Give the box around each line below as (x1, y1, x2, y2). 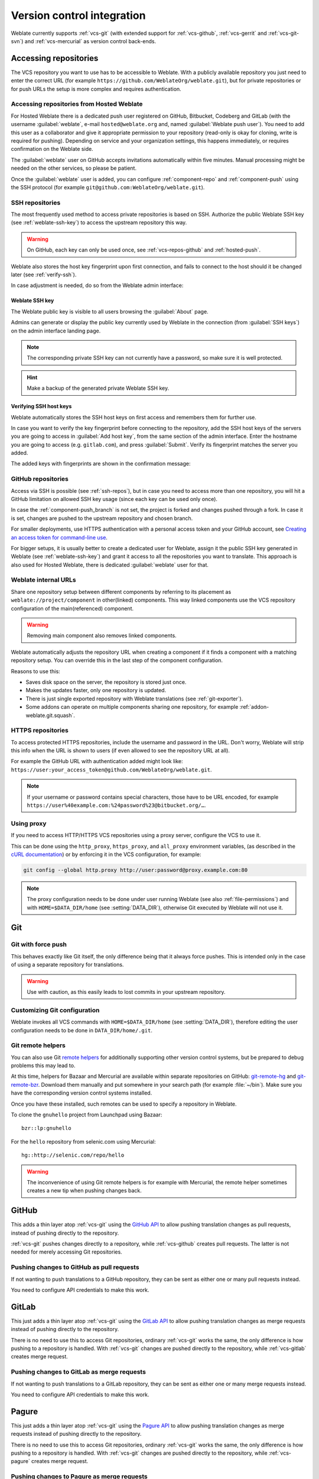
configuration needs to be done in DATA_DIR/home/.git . (11, 1026, 153, 1034)
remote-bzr (11, 1081, 38, 1088)
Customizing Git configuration (11, 1006, 100, 1014)
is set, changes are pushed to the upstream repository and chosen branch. (11, 515, 193, 522)
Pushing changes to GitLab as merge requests (11, 1368, 146, 1376)
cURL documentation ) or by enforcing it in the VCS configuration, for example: (11, 851, 201, 858)
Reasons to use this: (11, 667, 60, 674)
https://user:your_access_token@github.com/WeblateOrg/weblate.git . (11, 766, 212, 773)
